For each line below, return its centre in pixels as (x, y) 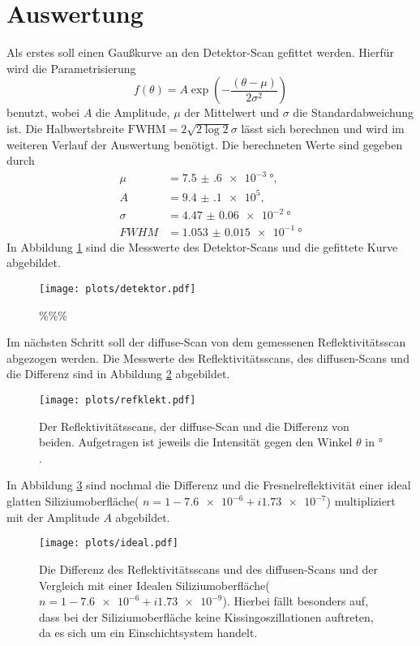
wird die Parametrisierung (71, 68)
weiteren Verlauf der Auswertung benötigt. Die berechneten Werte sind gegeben (205, 144)
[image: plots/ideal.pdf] (109, 543)
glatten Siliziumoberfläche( (73, 501)
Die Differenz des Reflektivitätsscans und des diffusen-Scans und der (209, 568)
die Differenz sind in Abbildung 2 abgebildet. (118, 374)
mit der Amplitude (53, 517)
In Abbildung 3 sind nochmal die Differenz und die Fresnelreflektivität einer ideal (209, 485)
